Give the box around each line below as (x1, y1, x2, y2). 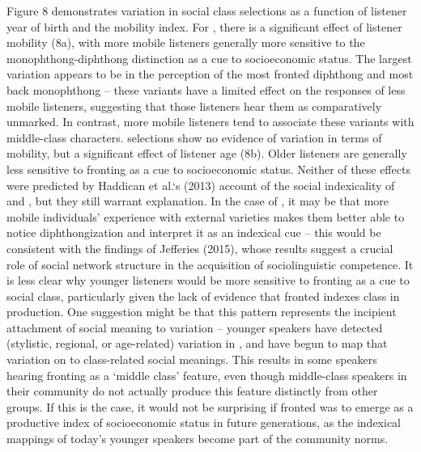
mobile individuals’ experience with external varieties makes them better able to (6, 208, 405, 225)
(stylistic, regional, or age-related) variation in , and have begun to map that (6, 335, 388, 352)
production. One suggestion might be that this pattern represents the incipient (6, 303, 397, 320)
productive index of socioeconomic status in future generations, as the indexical (6, 414, 402, 431)
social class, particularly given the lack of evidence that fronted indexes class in (6, 287, 400, 304)
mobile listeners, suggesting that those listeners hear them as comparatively (6, 97, 382, 114)
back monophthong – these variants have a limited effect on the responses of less (6, 81, 406, 98)
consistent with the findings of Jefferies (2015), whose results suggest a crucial (6, 239, 393, 256)
